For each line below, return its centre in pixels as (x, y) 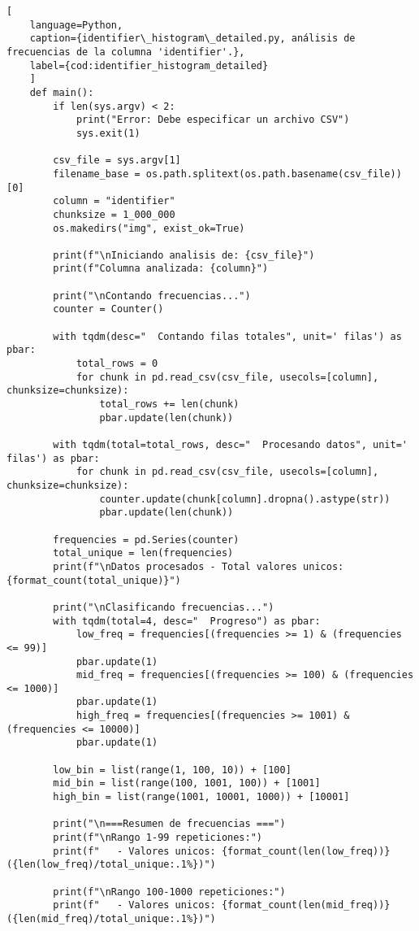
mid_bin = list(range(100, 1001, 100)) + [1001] (187, 783)
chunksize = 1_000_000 (114, 214)
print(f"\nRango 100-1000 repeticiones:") (169, 892)
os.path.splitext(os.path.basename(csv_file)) (274, 174)
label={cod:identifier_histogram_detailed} (149, 65)
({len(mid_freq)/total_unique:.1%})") (111, 918)
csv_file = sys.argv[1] (117, 161)
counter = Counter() (108, 309)
